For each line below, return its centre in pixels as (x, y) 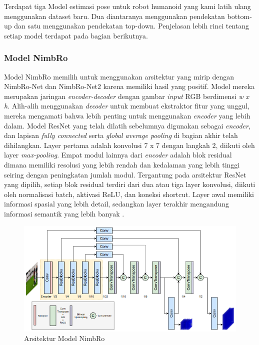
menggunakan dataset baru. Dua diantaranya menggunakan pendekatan (114, 16)
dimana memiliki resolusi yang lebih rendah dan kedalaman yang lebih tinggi (122, 164)
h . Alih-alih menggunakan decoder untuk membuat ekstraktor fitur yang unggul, (127, 106)
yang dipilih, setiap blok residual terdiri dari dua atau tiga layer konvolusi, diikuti (130, 184)
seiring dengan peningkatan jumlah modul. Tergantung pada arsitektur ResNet (125, 174)
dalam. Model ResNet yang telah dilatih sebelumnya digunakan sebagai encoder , (127, 125)
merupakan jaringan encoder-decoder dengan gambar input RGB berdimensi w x (127, 96)
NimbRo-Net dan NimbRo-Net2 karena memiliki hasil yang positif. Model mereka (129, 86)
